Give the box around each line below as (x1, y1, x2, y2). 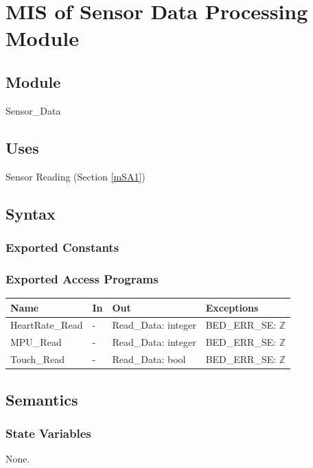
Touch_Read (10, 352, 65, 366)
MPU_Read (10, 335, 62, 349)
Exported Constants (5, 238, 119, 255)
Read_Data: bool (112, 352, 186, 366)
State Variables (5, 424, 91, 441)
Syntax (5, 202, 56, 224)
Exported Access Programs (5, 270, 159, 287)
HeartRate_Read (10, 318, 83, 332)
